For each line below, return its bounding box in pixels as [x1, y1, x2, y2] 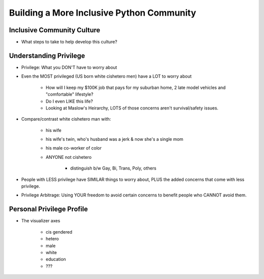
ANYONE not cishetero [45, 154, 92, 160]
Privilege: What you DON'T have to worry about [21, 64, 117, 70]
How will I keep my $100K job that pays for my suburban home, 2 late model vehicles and [45, 85, 226, 90]
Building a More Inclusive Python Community [9, 7, 197, 18]
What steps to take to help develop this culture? [21, 39, 117, 45]
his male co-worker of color [45, 145, 102, 151]
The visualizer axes [21, 218, 61, 224]
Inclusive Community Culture [9, 26, 100, 34]
